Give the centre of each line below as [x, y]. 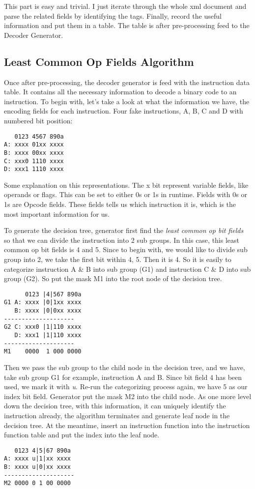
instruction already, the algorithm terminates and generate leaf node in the [117, 415]
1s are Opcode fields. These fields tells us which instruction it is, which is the [120, 204]
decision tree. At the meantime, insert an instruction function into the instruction [127, 425]
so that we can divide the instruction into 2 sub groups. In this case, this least [122, 240]
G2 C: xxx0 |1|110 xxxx [43, 327]
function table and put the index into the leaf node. [82, 435]
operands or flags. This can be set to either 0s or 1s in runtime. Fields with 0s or [126, 194]
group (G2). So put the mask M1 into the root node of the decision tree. [113, 278]
